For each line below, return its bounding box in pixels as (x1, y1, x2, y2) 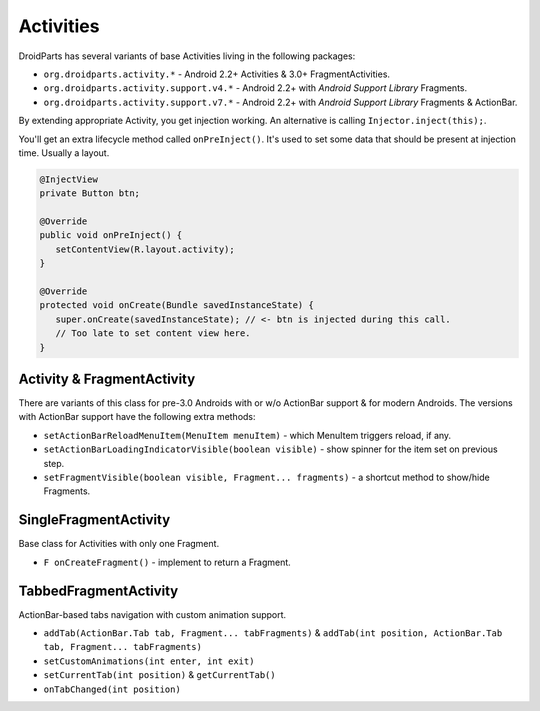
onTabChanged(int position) (43, 683, 182, 695)
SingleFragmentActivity (18, 511, 171, 529)
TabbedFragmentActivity (18, 582, 179, 599)
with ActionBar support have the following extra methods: (18, 411, 256, 423)
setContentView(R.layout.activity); (55, 243, 235, 255)
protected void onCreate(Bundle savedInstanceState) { (39, 300, 314, 311)
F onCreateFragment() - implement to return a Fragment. (43, 556, 292, 568)
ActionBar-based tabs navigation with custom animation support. (18, 608, 287, 620)
